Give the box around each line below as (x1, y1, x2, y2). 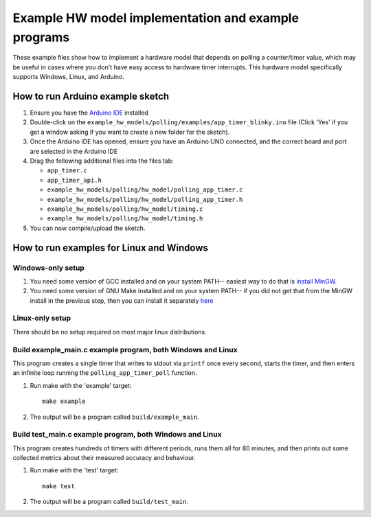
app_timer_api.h (47, 176, 102, 184)
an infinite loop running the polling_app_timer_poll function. (12, 369, 197, 377)
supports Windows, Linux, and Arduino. (12, 73, 125, 81)
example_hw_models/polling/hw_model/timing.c (47, 205, 203, 213)
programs (12, 30, 70, 45)
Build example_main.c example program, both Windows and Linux (12, 345, 238, 354)
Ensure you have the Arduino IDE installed (30, 108, 149, 117)
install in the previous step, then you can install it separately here (30, 296, 214, 305)
